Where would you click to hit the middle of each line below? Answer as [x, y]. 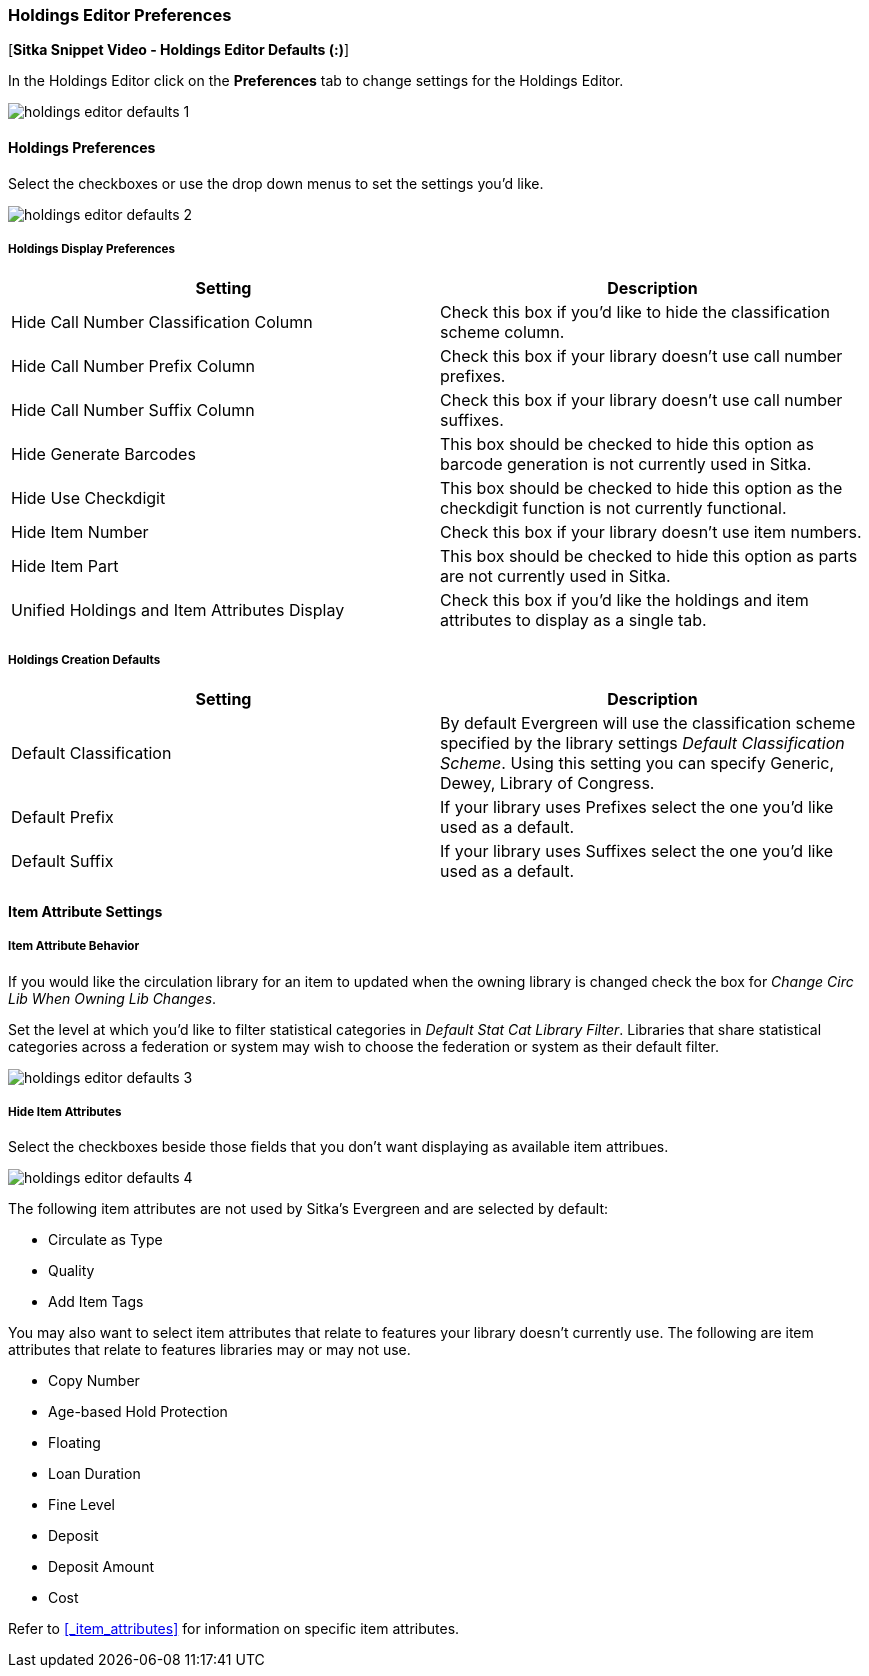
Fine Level [81, 1505]
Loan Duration [94, 1474]
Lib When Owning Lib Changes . [112, 998]
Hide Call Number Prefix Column [133, 366]
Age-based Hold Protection [138, 1412]
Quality [71, 1271]
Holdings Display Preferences [91, 248]
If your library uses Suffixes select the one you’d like [637, 851]
